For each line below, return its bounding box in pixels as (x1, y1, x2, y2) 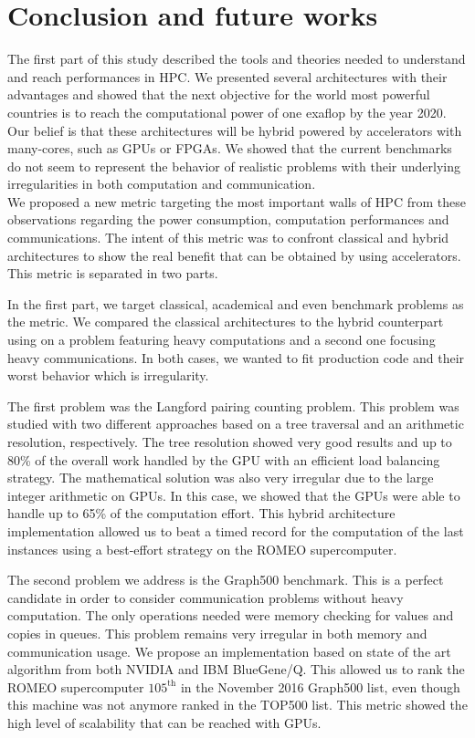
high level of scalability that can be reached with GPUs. (7, 712, 322, 732)
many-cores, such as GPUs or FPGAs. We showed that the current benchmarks (7, 139, 452, 158)
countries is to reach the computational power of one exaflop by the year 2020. (7, 102, 447, 121)
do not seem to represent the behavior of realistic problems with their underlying (7, 156, 461, 175)
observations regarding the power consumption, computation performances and (7, 210, 449, 229)
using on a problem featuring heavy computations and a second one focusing (7, 330, 436, 349)
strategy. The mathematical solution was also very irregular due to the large (7, 468, 434, 487)
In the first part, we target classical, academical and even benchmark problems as (7, 294, 464, 313)
